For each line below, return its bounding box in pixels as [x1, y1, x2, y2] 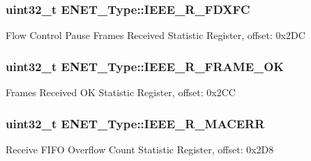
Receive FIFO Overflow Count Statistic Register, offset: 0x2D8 [6, 141, 274, 156]
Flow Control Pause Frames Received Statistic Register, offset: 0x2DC [6, 28, 305, 43]
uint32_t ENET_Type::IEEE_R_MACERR [6, 114, 265, 132]
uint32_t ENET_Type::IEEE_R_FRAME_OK [6, 57, 285, 75]
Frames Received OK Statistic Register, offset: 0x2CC [6, 85, 236, 100]
